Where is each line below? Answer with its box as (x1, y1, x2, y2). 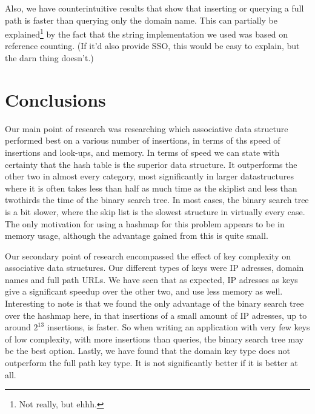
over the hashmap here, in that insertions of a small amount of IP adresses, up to (5, 309, 307, 321)
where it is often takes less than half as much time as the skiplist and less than (5, 181, 297, 194)
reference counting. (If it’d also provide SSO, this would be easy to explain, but (5, 39, 300, 52)
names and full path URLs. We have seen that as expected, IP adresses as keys (5, 273, 298, 285)
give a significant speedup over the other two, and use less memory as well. (5, 285, 283, 298)
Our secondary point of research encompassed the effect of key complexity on (5, 249, 291, 262)
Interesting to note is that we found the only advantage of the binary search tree (5, 297, 304, 310)
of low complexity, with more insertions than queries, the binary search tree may (5, 332, 304, 345)
